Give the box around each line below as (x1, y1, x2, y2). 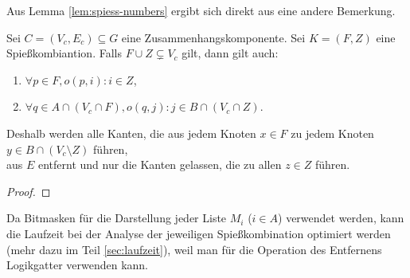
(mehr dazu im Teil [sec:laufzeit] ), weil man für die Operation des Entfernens (6, 241, 382, 257)
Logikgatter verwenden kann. (6, 256, 149, 273)
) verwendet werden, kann (278, 209, 404, 226)
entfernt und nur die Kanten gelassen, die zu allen (37, 156, 282, 173)
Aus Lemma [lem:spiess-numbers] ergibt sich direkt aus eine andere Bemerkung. (6, 2, 396, 18)
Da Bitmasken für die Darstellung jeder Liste (6, 209, 227, 226)
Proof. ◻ (6, 182, 51, 199)
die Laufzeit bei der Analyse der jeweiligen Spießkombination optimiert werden (6, 225, 391, 241)
